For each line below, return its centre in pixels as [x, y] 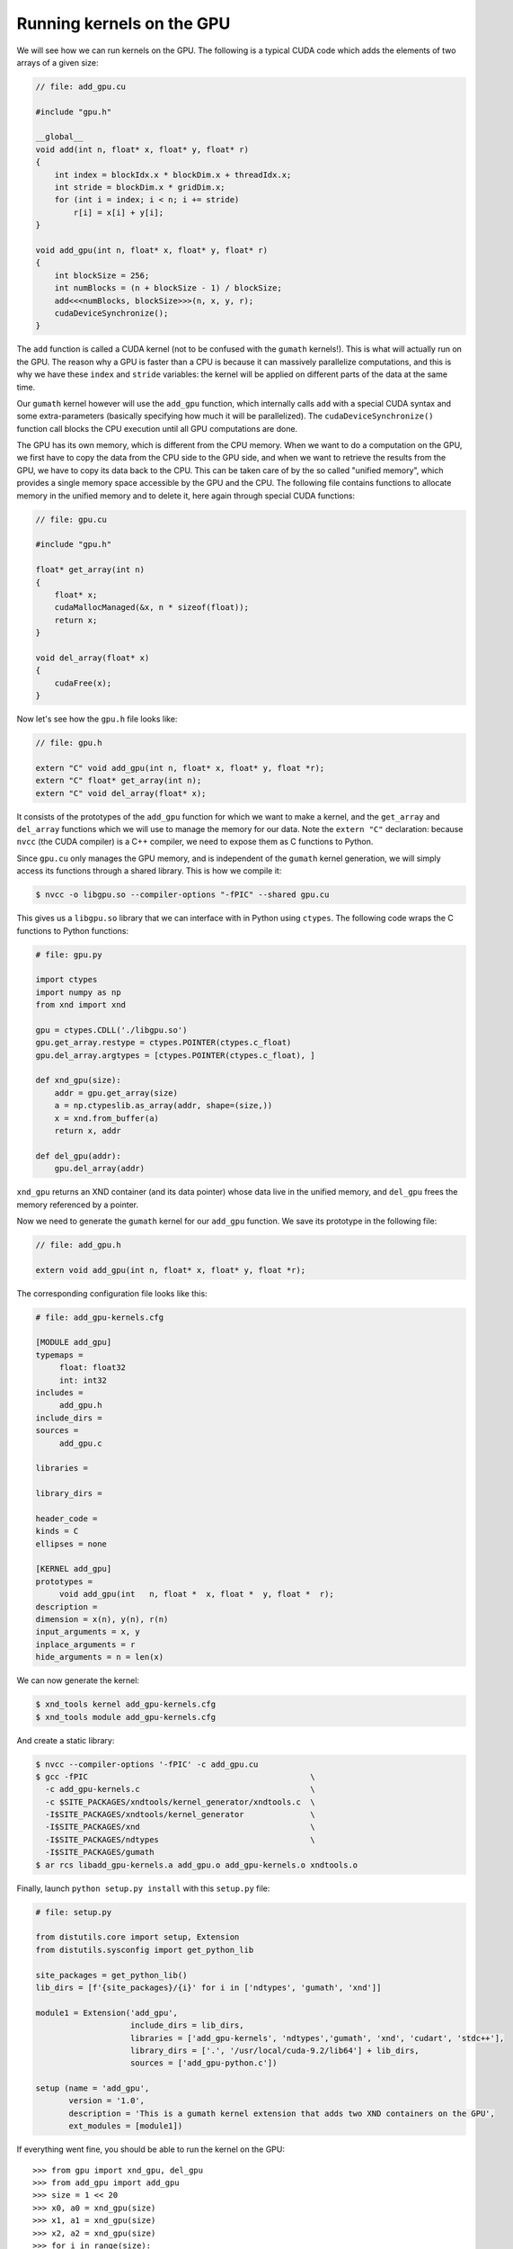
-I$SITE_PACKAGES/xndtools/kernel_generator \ [180, 1814]
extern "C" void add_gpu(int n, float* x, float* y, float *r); [180, 768]
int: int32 [83, 1380]
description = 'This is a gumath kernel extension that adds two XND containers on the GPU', [282, 2113]
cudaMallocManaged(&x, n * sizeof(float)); [151, 608]
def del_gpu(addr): [78, 1156]
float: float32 [92, 1368]
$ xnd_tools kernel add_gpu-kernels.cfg [125, 1704]
